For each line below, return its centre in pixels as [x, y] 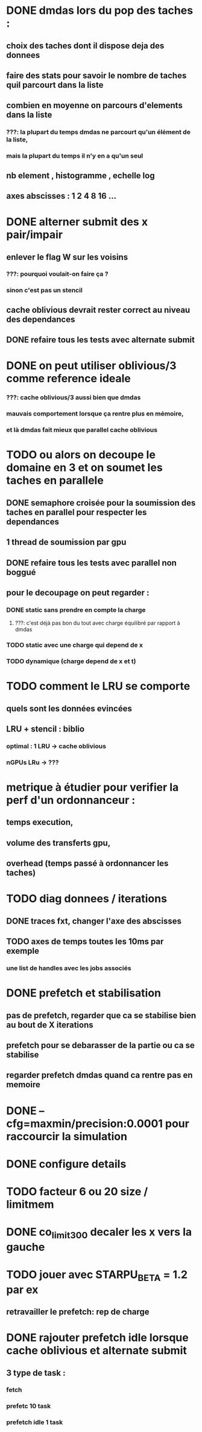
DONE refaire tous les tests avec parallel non [91, 563]
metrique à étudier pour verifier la [93, 787]
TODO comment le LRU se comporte [98, 686]
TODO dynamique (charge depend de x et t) [71, 661]
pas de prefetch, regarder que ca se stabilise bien [101, 1015]
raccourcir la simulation [67, 1136]
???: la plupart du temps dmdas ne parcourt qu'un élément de [99, 132]
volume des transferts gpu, [58, 843]
